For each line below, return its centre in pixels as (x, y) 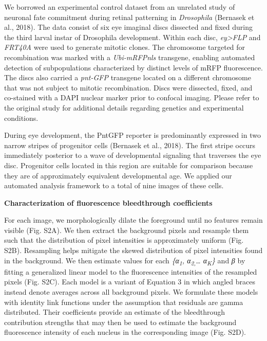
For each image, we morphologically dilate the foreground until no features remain (133, 220)
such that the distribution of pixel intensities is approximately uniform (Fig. (124, 240)
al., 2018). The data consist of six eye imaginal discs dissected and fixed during (128, 27)
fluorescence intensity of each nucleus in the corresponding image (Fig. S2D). (125, 332)
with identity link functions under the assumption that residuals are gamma (124, 302)
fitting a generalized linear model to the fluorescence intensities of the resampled (131, 271)
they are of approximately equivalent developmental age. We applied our (118, 175)
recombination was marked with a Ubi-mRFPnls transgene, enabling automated (130, 57)
